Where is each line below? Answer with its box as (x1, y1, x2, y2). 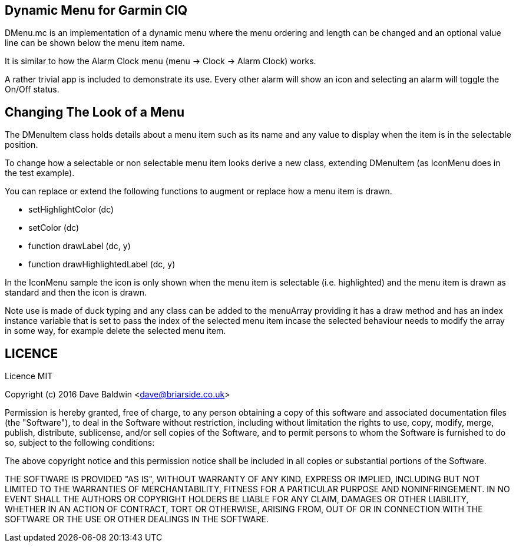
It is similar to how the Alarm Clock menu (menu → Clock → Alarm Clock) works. (5, 56, 316, 67)
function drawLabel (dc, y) (28, 241, 131, 251)
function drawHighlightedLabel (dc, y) (28, 259, 176, 270)
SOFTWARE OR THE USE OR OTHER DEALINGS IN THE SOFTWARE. (5, 514, 269, 525)
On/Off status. (5, 84, 59, 95)
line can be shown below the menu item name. (5, 38, 185, 48)
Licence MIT (5, 371, 53, 382)
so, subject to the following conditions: (5, 437, 155, 448)
